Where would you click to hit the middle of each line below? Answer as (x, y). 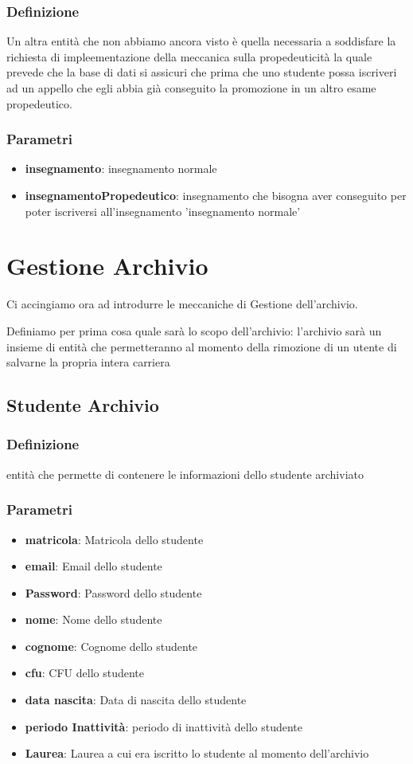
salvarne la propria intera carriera (88, 362)
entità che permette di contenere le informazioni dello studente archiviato (185, 474)
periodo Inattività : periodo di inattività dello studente (164, 726)
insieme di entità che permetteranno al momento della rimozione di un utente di (202, 346)
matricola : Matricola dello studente (114, 539)
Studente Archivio (83, 405)
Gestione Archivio (107, 266)
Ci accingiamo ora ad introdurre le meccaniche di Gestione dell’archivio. (182, 304)
